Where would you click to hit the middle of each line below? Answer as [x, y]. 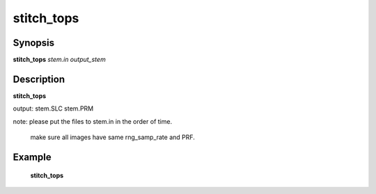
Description [39, 79]
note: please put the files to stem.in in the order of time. [93, 121]
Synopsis [34, 43]
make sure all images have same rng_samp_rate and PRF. [112, 137]
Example [32, 157]
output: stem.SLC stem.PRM [53, 108]
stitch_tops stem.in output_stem [59, 60]
